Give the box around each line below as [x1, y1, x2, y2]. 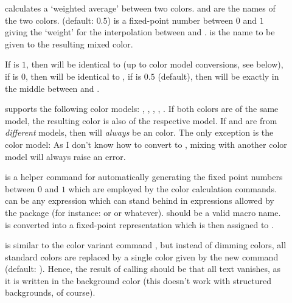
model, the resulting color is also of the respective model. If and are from [5, 114, 277, 127]
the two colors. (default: [5, 13, 94, 26]
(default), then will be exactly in [158, 69, 279, 82]
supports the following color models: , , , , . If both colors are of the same [5, 102, 279, 115]
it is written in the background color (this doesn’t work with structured [5, 274, 272, 287]
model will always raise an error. [5, 150, 126, 162]
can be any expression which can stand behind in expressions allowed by [5, 194, 274, 207]
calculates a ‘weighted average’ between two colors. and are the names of [5, 2, 276, 14]
